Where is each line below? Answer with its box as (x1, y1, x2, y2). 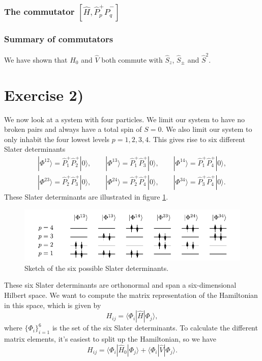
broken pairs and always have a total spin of (4, 124, 142, 134)
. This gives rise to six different (149, 133, 245, 144)
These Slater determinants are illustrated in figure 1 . (4, 191, 168, 202)
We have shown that (4, 54, 68, 65)
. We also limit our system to (161, 124, 252, 134)
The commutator (4, 5, 75, 17)
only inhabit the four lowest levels (4, 133, 110, 144)
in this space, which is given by (4, 299, 101, 310)
